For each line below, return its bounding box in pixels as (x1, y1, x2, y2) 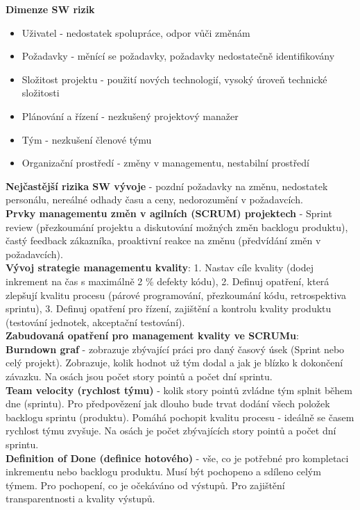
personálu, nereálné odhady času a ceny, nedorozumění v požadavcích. (6, 192, 303, 207)
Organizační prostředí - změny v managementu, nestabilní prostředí (22, 155, 310, 170)
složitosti (22, 85, 60, 100)
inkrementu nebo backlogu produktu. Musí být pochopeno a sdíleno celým (6, 464, 321, 479)
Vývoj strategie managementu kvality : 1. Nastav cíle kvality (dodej (6, 260, 314, 275)
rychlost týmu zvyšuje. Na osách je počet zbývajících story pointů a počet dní (6, 423, 336, 438)
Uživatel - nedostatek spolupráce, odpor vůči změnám (22, 25, 250, 40)
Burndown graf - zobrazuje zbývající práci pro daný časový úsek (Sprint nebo (6, 341, 345, 356)
